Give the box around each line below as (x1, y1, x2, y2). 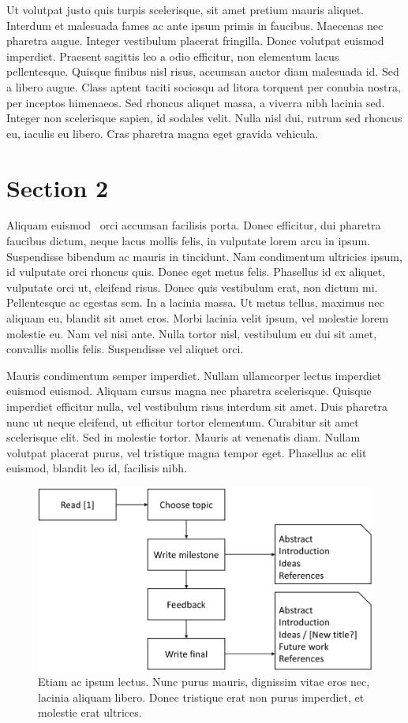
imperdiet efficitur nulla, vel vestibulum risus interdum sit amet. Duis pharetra (6, 398, 388, 414)
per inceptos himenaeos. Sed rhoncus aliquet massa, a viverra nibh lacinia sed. (6, 94, 385, 110)
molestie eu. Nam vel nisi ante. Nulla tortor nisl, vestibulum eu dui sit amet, (6, 325, 377, 341)
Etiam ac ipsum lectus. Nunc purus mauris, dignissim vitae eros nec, (38, 673, 370, 690)
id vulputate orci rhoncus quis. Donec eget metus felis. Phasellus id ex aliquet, (6, 263, 386, 280)
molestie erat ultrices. (38, 704, 142, 721)
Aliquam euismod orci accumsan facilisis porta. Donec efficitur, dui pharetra (6, 217, 381, 233)
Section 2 (6, 171, 109, 203)
